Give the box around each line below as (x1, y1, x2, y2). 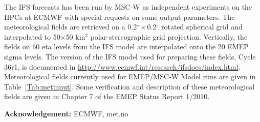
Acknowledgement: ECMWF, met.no (4, 108, 128, 118)
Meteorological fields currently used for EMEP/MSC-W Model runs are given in (4, 71, 256, 82)
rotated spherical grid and (161, 21, 243, 32)
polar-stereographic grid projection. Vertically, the (90, 31, 248, 42)
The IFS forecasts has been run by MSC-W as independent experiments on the (4, 2, 252, 12)
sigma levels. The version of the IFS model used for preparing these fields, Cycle (4, 51, 256, 62)
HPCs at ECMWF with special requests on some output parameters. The (4, 11, 235, 22)
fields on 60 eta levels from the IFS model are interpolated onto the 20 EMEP (4, 41, 249, 52)
